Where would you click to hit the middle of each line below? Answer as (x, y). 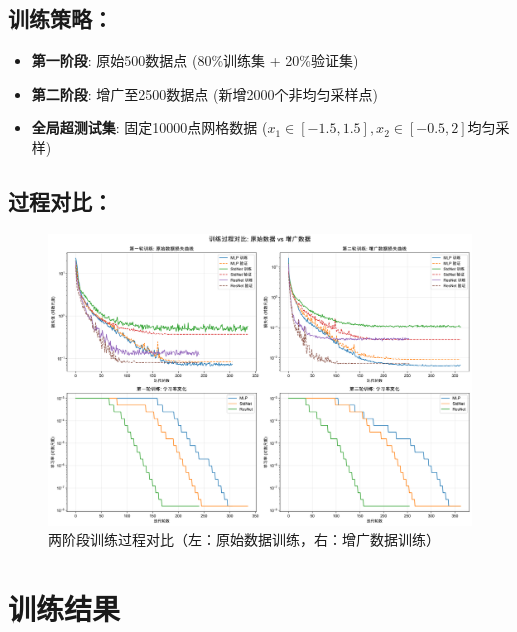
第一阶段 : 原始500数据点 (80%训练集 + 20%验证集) (195, 60)
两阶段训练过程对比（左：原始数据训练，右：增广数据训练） (244, 539)
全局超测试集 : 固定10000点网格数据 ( (149, 127)
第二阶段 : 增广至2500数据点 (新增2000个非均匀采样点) (204, 93)
